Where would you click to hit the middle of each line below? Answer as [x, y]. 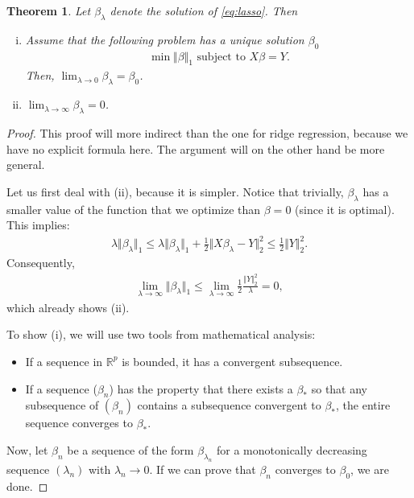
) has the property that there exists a [201, 388]
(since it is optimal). [345, 209]
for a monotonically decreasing [292, 449]
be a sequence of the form [130, 449]
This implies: [38, 225]
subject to [221, 57]
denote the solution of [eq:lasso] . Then [204, 10]
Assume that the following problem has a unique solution [165, 39]
